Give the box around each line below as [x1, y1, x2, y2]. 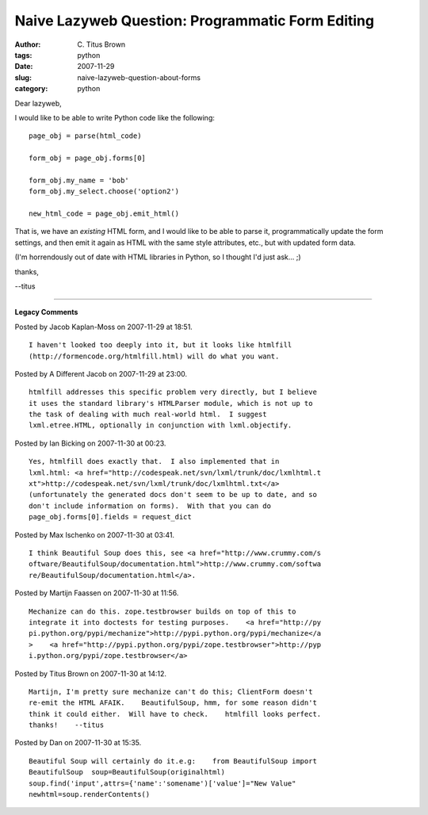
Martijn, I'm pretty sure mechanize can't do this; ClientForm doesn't [29, 687, 313, 696]
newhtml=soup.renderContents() [29, 790, 151, 799]
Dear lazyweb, [14, 98, 63, 108]
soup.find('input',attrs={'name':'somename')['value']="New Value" [29, 779, 296, 788]
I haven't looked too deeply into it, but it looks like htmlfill [29, 341, 292, 350]
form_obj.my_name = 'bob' [29, 175, 130, 185]
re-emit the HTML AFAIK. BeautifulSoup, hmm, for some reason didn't [29, 698, 317, 707]
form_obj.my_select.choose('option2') [29, 187, 180, 196]
